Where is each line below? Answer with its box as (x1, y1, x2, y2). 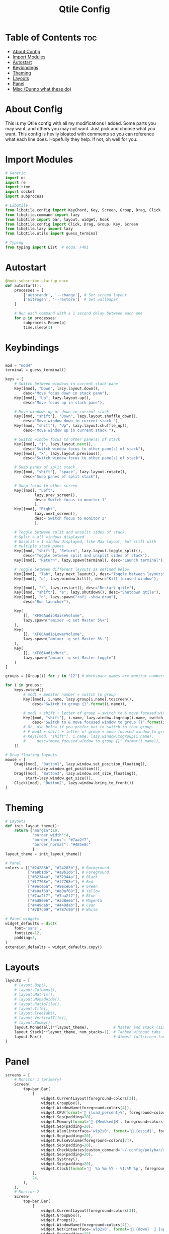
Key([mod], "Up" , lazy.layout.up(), (14, 395, 92, 401)
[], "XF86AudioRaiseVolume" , (23, 613, 84, 618)
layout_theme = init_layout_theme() (5, 852, 82, 857)
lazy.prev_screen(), (34, 492, 78, 498)
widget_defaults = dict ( (5, 921, 57, 927)
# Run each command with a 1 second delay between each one (14, 311, 143, 316)
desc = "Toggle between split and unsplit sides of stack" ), (23, 553, 150, 558)
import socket (5, 189, 35, 194)
